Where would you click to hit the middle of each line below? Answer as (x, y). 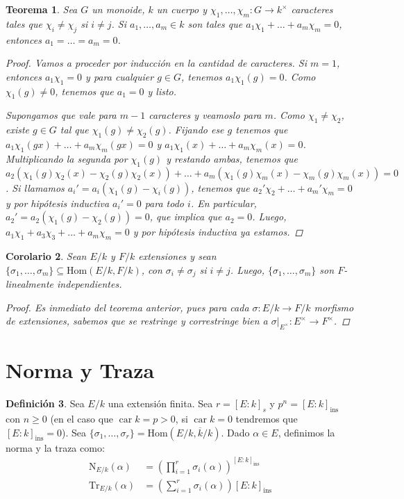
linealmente (30, 284)
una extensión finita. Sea (160, 403)
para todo (165, 203)
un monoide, (118, 9)
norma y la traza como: (55, 447)
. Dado (235, 432)
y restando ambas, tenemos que (232, 158)
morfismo (334, 307)
